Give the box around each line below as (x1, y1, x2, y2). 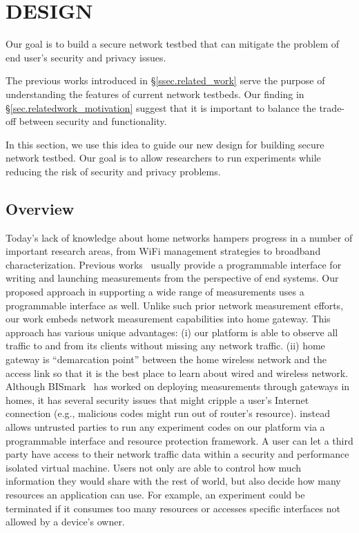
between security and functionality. (19, 114, 167, 128)
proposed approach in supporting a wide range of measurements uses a (6, 284, 304, 299)
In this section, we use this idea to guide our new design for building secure (6, 137, 324, 151)
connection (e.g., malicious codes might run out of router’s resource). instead (6, 406, 330, 420)
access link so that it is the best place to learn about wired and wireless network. (6, 365, 349, 380)
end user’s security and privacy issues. (6, 50, 166, 64)
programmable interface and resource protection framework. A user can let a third (6, 433, 353, 447)
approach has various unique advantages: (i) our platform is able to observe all (6, 324, 338, 339)
